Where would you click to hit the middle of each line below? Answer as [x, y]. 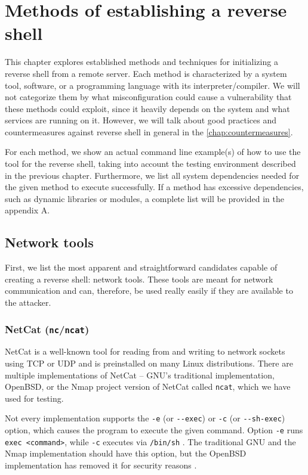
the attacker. [28, 302]
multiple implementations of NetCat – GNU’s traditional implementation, [140, 375]
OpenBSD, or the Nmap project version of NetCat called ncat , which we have [148, 386]
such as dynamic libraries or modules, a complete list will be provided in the [144, 198]
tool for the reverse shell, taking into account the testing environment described [150, 164]
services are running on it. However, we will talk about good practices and [141, 120]
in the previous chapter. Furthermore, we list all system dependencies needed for [152, 175]
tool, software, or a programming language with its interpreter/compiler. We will [153, 85]
